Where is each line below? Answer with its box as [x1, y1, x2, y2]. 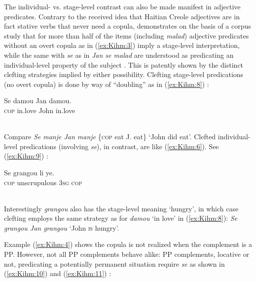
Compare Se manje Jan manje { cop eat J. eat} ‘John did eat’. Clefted [4, 131, 216, 142]
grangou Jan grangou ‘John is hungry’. [4, 222, 119, 233]
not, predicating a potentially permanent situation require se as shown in [4, 258, 225, 269]
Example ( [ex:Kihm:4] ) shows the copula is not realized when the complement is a [4, 239, 252, 249]
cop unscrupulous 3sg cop [4, 177, 82, 187]
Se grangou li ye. [4, 167, 54, 177]
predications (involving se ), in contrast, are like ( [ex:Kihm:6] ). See [19, 141, 219, 151]
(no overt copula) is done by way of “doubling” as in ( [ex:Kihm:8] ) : [4, 79, 209, 89]
